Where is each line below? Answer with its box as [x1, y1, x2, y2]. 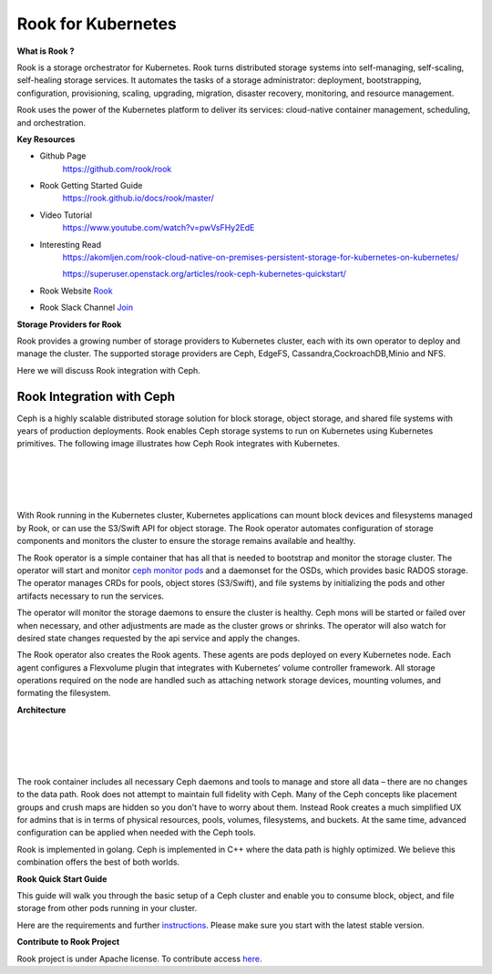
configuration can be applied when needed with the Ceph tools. [16, 827, 256, 838]
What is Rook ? [16, 46, 75, 56]
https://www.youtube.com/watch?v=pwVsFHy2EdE [62, 222, 255, 233]
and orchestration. [16, 117, 87, 128]
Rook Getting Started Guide [39, 180, 143, 191]
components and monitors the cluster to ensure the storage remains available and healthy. [16, 536, 356, 547]
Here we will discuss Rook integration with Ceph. [16, 364, 200, 375]
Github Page [39, 150, 87, 161]
